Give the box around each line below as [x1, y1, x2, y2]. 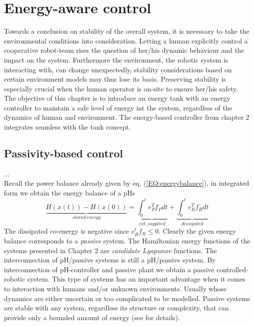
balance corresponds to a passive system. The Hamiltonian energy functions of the [4, 235, 251, 245]
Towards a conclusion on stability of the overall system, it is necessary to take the [4, 26, 250, 36]
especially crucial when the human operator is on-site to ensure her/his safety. [4, 83, 238, 93]
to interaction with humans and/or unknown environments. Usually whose [4, 283, 227, 293]
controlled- [216, 264, 249, 274]
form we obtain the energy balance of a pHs [4, 188, 136, 198]
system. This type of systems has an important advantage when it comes [27, 274, 246, 284]
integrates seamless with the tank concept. [4, 122, 131, 132]
